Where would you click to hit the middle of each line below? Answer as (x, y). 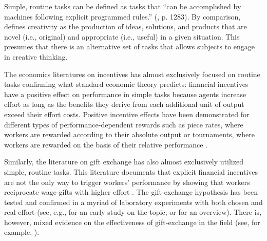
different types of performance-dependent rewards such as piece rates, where (124, 124)
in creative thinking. (36, 56)
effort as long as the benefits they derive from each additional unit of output (124, 104)
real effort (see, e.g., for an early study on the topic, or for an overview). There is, (133, 212)
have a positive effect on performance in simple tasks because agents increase (125, 94)
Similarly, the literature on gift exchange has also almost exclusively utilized (124, 162)
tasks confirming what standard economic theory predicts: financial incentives (126, 84)
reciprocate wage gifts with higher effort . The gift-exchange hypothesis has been (131, 192)
